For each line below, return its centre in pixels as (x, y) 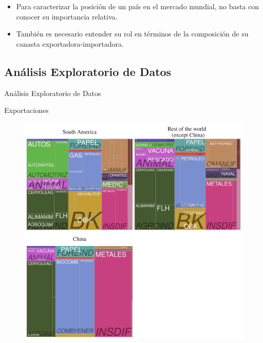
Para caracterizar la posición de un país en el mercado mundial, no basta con (138, 6)
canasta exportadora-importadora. (70, 43)
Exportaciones (26, 110)
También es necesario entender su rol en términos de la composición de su (132, 34)
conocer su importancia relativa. (67, 16)
